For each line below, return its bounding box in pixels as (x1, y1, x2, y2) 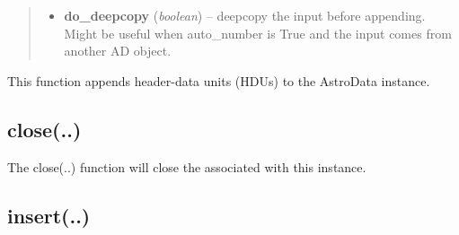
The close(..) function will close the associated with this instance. (7, 157, 366, 176)
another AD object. (64, 41, 172, 60)
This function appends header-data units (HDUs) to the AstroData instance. (7, 71, 430, 90)
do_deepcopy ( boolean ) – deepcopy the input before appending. (64, 6, 426, 24)
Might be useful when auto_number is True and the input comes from (64, 23, 452, 42)
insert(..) (7, 201, 91, 229)
